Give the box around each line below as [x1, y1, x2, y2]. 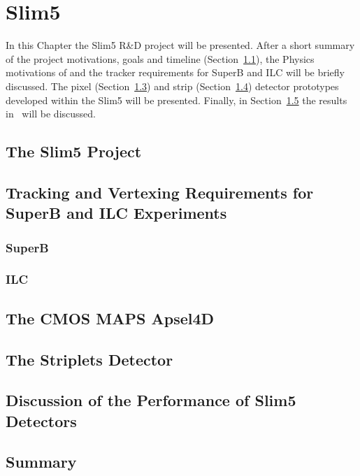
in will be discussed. [6, 106, 96, 121]
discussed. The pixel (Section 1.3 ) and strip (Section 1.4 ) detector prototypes [6, 78, 339, 93]
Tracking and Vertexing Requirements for [6, 181, 314, 203]
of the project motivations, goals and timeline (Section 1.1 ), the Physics [6, 51, 315, 66]
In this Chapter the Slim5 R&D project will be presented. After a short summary [6, 38, 355, 52]
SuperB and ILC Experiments [6, 202, 227, 224]
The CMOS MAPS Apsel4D [6, 307, 215, 329]
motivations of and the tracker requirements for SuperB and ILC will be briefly [6, 65, 345, 80]
